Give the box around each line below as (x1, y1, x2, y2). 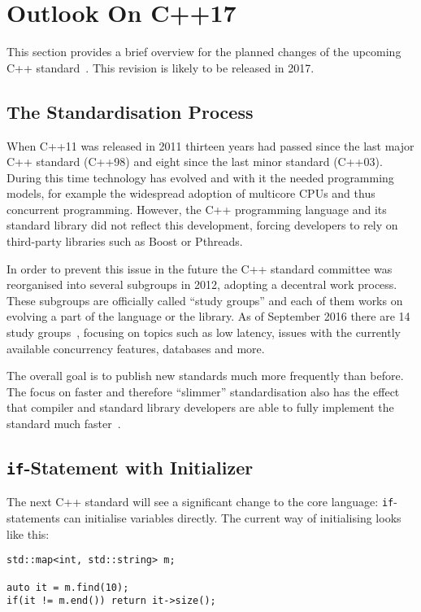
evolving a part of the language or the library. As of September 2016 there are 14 (7, 308, 410, 325)
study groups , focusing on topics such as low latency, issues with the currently (7, 324, 401, 341)
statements (7, 509, 60, 527)
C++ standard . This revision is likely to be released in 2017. (7, 59, 315, 76)
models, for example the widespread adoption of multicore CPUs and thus (7, 185, 375, 202)
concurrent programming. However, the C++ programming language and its (7, 200, 387, 217)
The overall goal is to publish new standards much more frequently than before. (7, 367, 404, 384)
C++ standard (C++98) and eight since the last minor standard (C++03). (7, 153, 383, 170)
